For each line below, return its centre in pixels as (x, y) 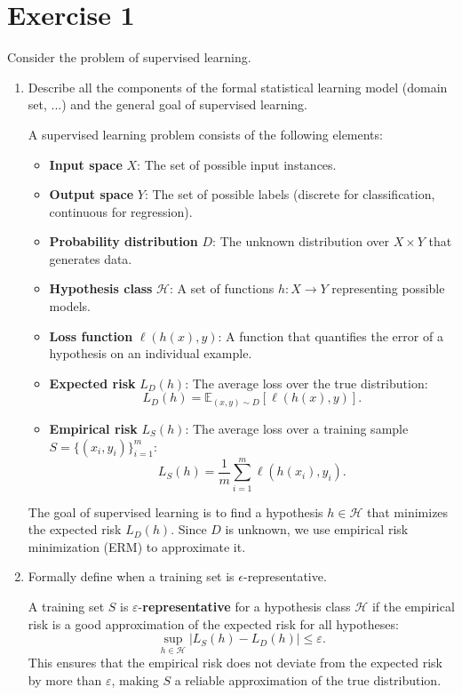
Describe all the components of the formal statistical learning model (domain (238, 87)
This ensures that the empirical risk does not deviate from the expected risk (235, 663)
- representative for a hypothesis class (244, 607)
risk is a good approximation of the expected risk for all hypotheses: (213, 623)
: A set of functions (222, 288)
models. (70, 306)
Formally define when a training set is (131, 576)
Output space (92, 194)
